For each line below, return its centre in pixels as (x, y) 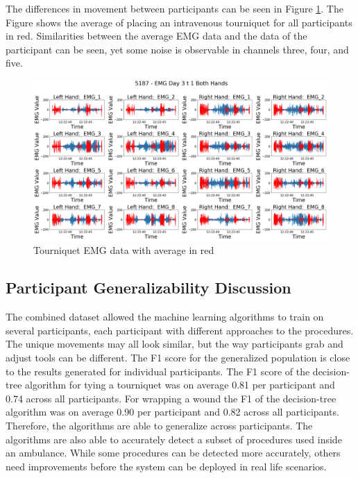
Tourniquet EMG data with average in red (124, 250)
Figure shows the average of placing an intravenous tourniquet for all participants (179, 22)
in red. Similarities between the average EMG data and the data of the (156, 36)
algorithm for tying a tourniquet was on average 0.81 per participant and (180, 385)
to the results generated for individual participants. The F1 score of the (158, 371)
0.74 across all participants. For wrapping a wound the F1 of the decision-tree (171, 398)
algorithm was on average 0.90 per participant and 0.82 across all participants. (172, 412)
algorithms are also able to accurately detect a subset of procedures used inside (174, 439)
